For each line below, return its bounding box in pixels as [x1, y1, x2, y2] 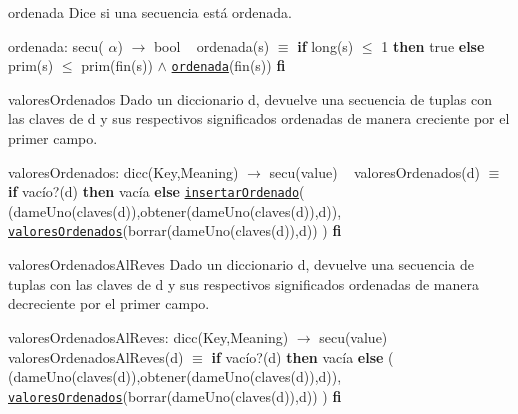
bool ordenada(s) [153, 35, 270, 56]
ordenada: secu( [8, 35, 104, 56]
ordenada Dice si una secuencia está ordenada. [8, 2, 292, 22]
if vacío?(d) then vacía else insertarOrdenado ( [8, 181, 305, 202]
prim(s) [8, 55, 54, 76]
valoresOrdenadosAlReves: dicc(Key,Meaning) [8, 326, 289, 347]
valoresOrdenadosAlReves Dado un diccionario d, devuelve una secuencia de [8, 254, 474, 275]
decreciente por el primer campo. [8, 293, 210, 314]
